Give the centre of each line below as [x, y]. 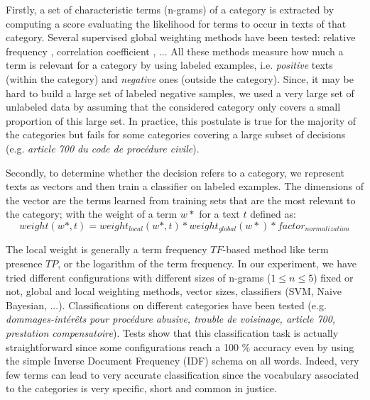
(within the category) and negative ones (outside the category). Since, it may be [180, 78]
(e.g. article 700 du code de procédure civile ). [103, 148]
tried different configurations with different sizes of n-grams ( [138, 277]
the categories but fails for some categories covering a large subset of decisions [176, 134]
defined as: [273, 214]
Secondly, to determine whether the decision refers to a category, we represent [175, 172]
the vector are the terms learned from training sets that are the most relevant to [181, 200]
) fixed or [333, 277]
